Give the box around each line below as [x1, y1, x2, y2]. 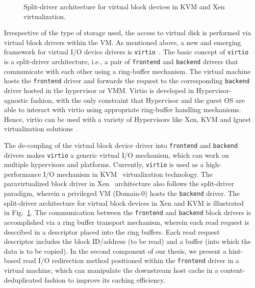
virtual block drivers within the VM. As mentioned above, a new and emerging [4, 37, 241, 47]
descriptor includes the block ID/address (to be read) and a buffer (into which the [4, 236, 251, 246]
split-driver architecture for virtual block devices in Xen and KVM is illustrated [4, 197, 244, 208]
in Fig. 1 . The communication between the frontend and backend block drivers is [4, 207, 251, 217]
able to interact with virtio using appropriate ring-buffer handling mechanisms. [4, 104, 241, 115]
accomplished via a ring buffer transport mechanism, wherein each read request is [4, 216, 249, 227]
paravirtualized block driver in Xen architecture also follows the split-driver [4, 178, 234, 189]
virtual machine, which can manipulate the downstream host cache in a [4, 265, 218, 275]
